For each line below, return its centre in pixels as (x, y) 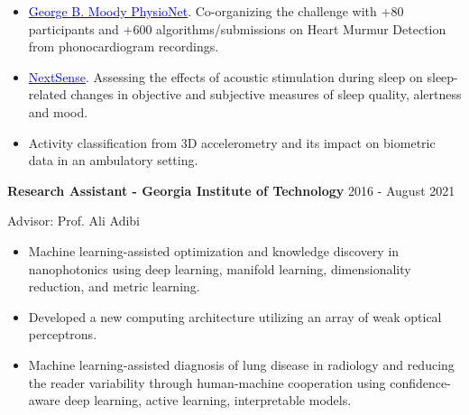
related (47, 94)
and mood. (58, 111)
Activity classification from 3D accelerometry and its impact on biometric (232, 142)
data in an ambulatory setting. (113, 160)
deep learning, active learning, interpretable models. (208, 400)
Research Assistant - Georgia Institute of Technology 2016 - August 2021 (231, 190)
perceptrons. (63, 334)
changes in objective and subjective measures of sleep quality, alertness (266, 94)
